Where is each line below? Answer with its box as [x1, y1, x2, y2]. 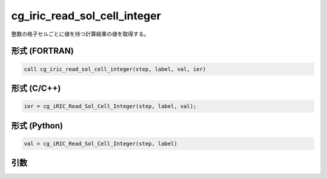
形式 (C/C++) [11, 83, 61, 93]
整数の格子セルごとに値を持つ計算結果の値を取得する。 [11, 30, 150, 37]
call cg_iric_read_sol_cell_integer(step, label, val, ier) [24, 65, 206, 73]
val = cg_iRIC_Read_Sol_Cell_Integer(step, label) [24, 140, 178, 147]
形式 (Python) [11, 120, 64, 131]
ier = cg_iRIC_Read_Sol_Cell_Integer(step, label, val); [24, 103, 197, 110]
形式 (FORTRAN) [11, 46, 74, 56]
